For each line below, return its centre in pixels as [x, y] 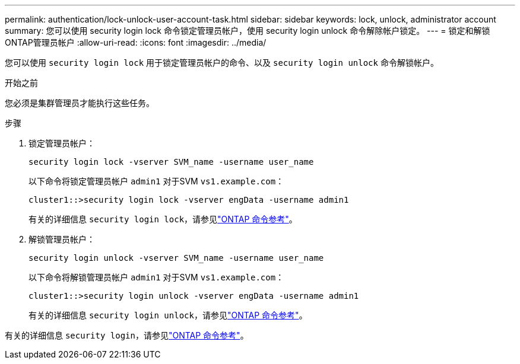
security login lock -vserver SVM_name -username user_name [171, 162]
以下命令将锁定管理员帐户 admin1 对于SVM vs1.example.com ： [156, 181]
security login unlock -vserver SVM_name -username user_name [176, 258]
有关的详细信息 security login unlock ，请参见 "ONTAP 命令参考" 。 [168, 315]
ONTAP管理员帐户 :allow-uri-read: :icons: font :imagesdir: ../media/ [136, 42]
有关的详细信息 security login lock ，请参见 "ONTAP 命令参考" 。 [163, 219]
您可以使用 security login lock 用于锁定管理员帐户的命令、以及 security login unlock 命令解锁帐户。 [222, 63]
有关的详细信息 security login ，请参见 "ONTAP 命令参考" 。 [127, 335]
